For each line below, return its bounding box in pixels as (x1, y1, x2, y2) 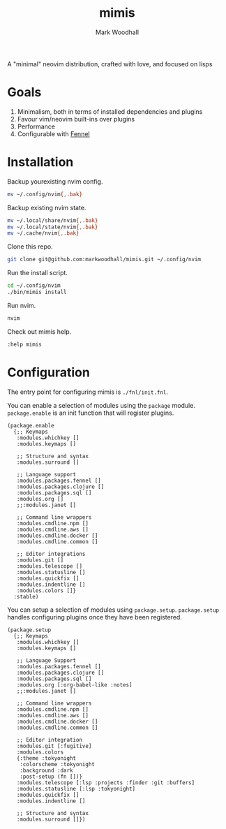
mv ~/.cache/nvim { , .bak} (7, 230, 80, 237)
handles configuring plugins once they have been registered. (7, 612, 183, 621)
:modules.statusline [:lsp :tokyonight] (16, 785, 136, 792)
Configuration (7, 365, 91, 380)
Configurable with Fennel (17, 129, 90, 138)
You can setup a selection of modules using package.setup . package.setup (7, 606, 220, 614)
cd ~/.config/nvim (7, 282, 61, 289)
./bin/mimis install (7, 288, 68, 296)
